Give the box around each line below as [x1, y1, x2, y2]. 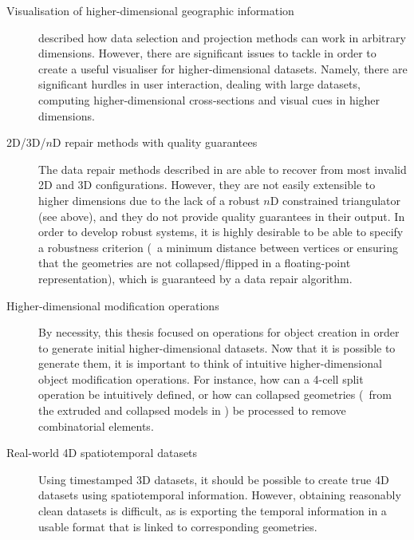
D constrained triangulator [270, 191, 401, 208]
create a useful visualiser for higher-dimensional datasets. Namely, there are [38, 60, 408, 77]
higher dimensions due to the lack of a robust [38, 191, 260, 208]
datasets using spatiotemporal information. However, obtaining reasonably [38, 487, 401, 503]
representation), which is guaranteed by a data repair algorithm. [38, 270, 353, 286]
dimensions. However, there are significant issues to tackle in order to [38, 45, 377, 61]
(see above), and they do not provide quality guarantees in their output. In [38, 207, 405, 224]
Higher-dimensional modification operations [6, 297, 219, 313]
